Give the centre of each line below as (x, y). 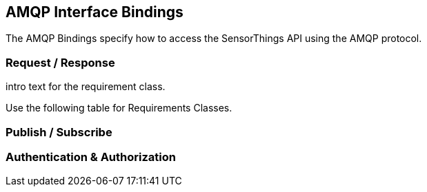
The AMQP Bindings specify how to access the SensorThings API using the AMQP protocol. (214, 39)
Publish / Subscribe (59, 132)
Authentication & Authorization (91, 157)
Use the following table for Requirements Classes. (119, 108)
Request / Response (60, 62)
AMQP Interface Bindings (95, 12)
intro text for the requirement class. (86, 87)
